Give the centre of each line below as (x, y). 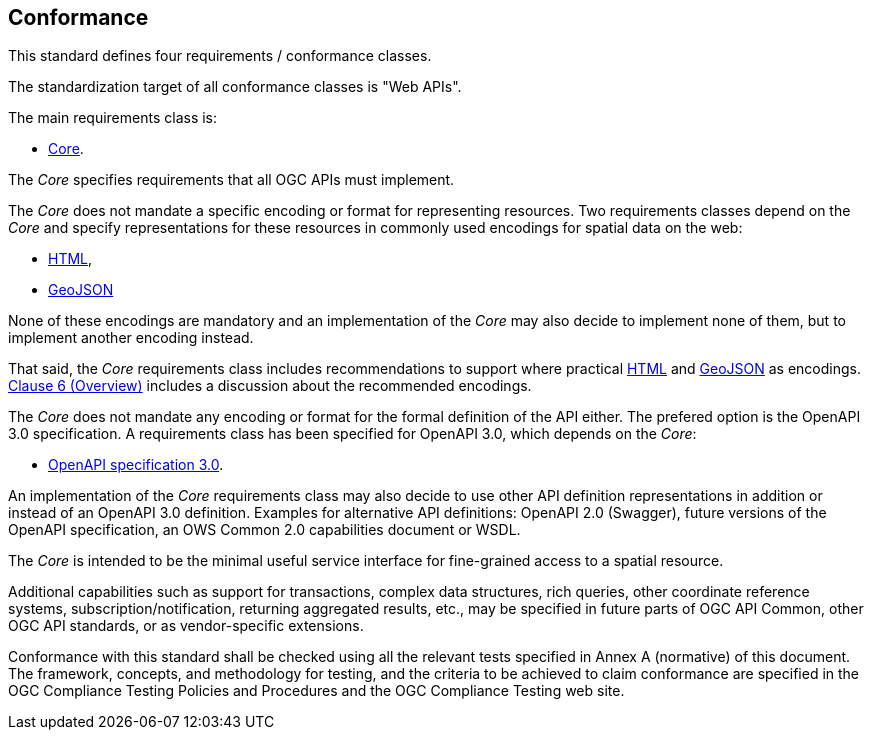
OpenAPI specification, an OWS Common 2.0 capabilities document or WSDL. (264, 530)
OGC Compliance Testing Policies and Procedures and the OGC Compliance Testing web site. (316, 691)
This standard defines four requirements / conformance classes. (220, 56)
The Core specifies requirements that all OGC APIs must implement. (231, 180)
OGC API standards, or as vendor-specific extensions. (186, 626)
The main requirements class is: (113, 118)
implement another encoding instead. (131, 338)
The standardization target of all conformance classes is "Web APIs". (235, 87)
